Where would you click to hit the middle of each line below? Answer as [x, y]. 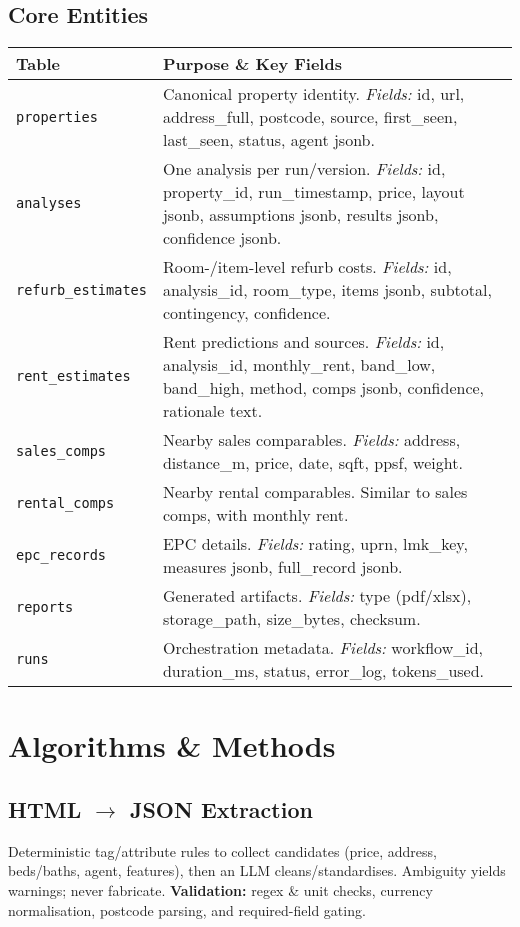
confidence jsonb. [222, 238]
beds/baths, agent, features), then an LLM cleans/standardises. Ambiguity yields [257, 870]
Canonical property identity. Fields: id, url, [313, 94]
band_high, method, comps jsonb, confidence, [323, 388]
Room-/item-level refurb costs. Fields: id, [307, 267]
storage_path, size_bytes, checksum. [291, 619]
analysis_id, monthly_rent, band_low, [299, 365]
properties [57, 116]
